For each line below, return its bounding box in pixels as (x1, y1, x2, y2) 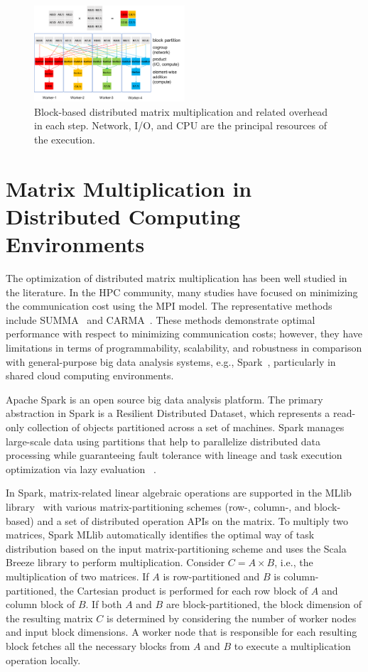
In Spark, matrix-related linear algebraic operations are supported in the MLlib (6, 485, 352, 500)
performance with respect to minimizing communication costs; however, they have (6, 326, 363, 341)
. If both (85, 597, 122, 612)
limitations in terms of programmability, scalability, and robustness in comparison (6, 340, 362, 355)
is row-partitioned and (163, 568, 260, 583)
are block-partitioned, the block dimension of (166, 597, 362, 612)
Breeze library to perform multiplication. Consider (6, 555, 225, 570)
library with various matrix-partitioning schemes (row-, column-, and (6, 499, 311, 514)
